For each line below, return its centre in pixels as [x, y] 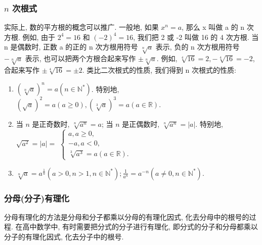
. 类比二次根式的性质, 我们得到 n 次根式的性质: [159, 69]
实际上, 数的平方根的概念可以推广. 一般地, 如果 [81, 27]
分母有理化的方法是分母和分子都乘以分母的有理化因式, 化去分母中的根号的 [127, 216]
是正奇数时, [51, 124]
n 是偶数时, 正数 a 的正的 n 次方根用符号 [71, 47]
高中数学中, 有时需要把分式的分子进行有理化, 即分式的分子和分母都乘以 [140, 227]
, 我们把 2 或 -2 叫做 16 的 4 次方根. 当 [196, 37]
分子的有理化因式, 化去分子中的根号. [64, 237]
